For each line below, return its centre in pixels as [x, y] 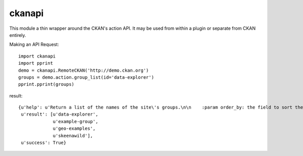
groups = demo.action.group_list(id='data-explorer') [86, 77]
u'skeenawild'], [73, 136]
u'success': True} [44, 143]
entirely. [18, 35]
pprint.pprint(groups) [46, 84]
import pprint [36, 63]
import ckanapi [37, 56]
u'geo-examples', [74, 128]
